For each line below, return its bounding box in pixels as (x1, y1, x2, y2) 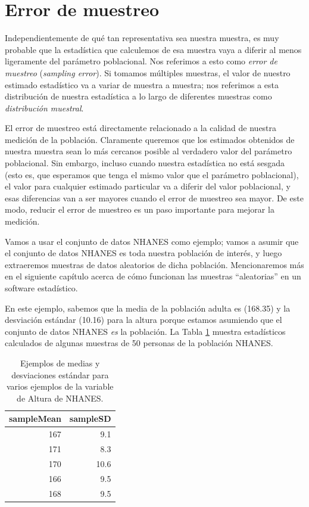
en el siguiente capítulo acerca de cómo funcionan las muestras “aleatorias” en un (5, 270, 301, 282)
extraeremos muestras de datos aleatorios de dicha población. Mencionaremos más (5, 258, 304, 270)
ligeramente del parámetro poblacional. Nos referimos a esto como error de (5, 55, 277, 67)
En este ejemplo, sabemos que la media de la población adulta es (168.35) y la (5, 301, 291, 314)
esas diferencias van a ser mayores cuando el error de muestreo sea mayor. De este (5, 191, 304, 204)
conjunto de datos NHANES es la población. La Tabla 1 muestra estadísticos (5, 325, 286, 337)
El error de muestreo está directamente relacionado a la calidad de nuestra (5, 122, 277, 134)
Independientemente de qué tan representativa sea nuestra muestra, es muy (5, 32, 279, 44)
